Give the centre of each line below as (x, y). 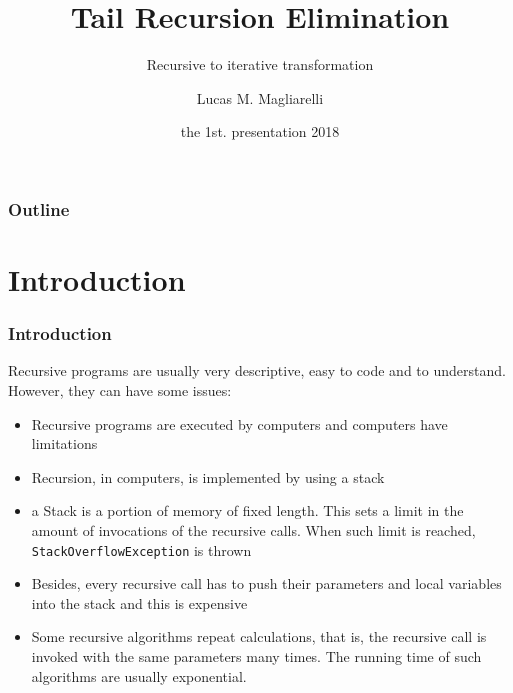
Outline (39, 208)
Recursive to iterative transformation (260, 64)
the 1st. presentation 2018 (260, 131)
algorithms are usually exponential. (139, 675)
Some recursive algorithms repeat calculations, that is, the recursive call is (259, 636)
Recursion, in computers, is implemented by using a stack (208, 476)
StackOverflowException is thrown (141, 549)
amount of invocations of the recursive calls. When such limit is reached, (253, 529)
